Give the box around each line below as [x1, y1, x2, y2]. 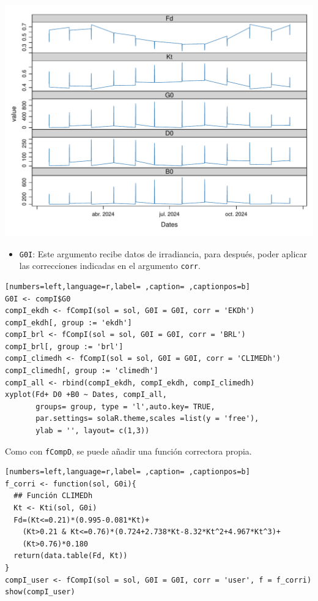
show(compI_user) [5, 588, 75, 597]
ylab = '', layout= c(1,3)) [35, 426, 150, 436]
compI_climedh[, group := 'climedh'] [5, 366, 158, 376]
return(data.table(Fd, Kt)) [13, 551, 128, 561]
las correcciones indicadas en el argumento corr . [19, 259, 201, 272]
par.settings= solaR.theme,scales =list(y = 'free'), [35, 414, 259, 423]
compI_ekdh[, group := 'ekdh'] [5, 318, 132, 327]
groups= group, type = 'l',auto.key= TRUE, [35, 402, 215, 411]
